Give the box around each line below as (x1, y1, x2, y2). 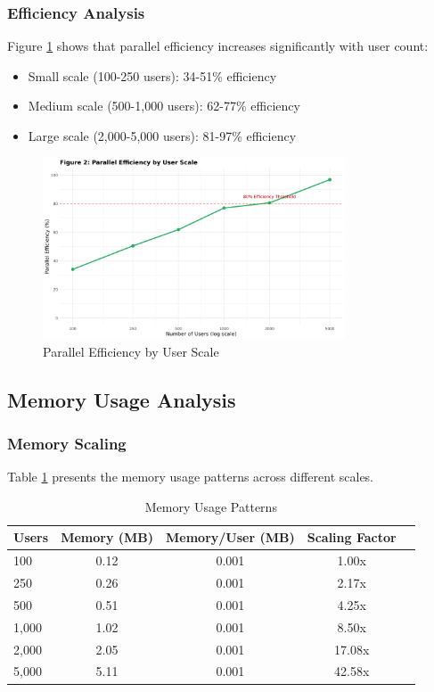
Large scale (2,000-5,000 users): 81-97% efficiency (28, 127, 297, 144)
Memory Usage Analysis (7, 385, 236, 413)
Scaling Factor (307, 528, 397, 547)
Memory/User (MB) (166, 528, 295, 547)
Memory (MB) (61, 528, 154, 547)
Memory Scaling (7, 432, 127, 454)
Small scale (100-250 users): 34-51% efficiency (28, 66, 277, 85)
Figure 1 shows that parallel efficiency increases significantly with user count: (7, 37, 429, 55)
